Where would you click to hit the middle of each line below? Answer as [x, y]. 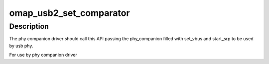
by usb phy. [21, 46]
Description [29, 26]
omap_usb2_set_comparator [69, 13]
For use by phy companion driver [43, 55]
